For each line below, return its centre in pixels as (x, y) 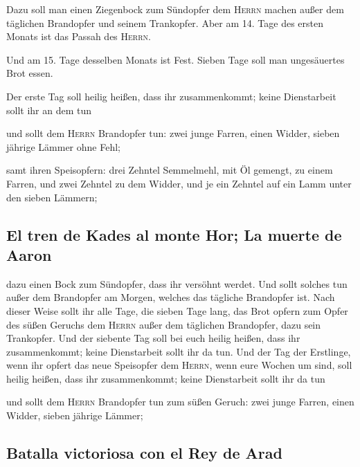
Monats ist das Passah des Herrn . (79, 36)
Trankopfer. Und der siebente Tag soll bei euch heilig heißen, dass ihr (153, 338)
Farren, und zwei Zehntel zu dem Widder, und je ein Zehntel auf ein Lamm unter (179, 183)
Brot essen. (30, 73)
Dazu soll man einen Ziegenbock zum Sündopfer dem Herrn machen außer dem (175, 9)
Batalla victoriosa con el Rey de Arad (144, 453)
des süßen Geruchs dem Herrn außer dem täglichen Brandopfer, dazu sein (164, 324)
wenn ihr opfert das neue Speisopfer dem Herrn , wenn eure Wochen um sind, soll (179, 365)
